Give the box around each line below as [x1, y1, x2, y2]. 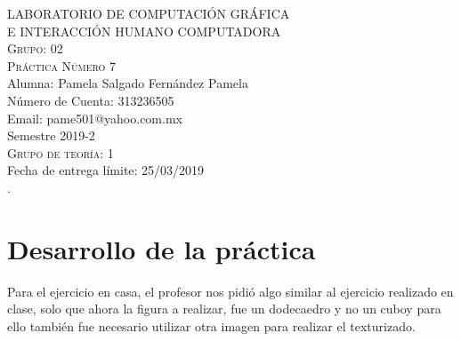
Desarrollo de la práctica [7, 230, 316, 266]
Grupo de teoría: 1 [7, 143, 114, 162]
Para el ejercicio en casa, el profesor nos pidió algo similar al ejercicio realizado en [7, 282, 454, 300]
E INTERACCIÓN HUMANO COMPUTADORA [7, 21, 281, 40]
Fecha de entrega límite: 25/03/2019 [7, 161, 205, 179]
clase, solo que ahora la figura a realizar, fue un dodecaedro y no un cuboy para [7, 299, 441, 318]
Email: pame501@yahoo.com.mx [7, 108, 182, 127]
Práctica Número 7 [7, 56, 117, 75]
